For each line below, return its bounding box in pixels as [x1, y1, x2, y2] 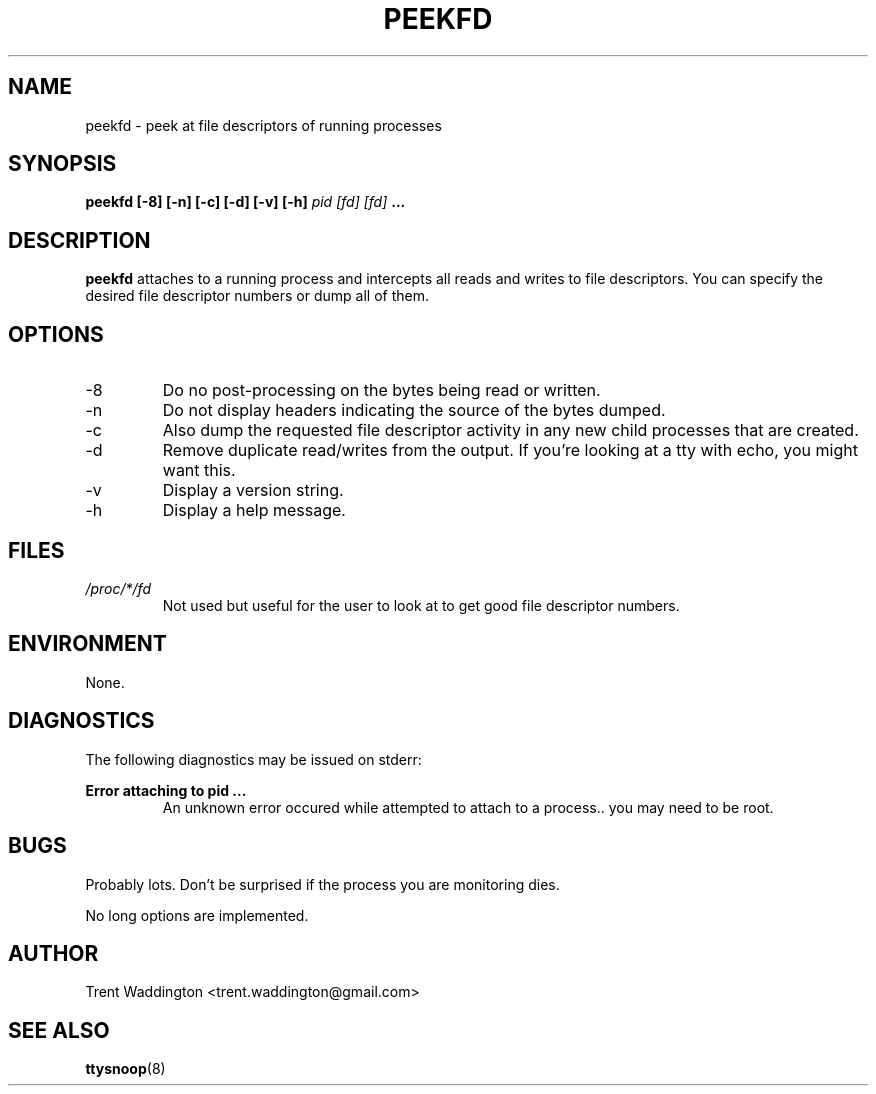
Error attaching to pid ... [85, 781, 247, 799]
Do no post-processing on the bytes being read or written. [162, 380, 601, 401]
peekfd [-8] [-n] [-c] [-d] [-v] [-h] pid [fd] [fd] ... [85, 193, 406, 211]
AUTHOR [8, 940, 99, 966]
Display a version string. [162, 480, 344, 501]
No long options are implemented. [85, 906, 309, 924]
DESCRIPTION [8, 227, 151, 253]
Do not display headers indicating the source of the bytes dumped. [162, 400, 666, 421]
